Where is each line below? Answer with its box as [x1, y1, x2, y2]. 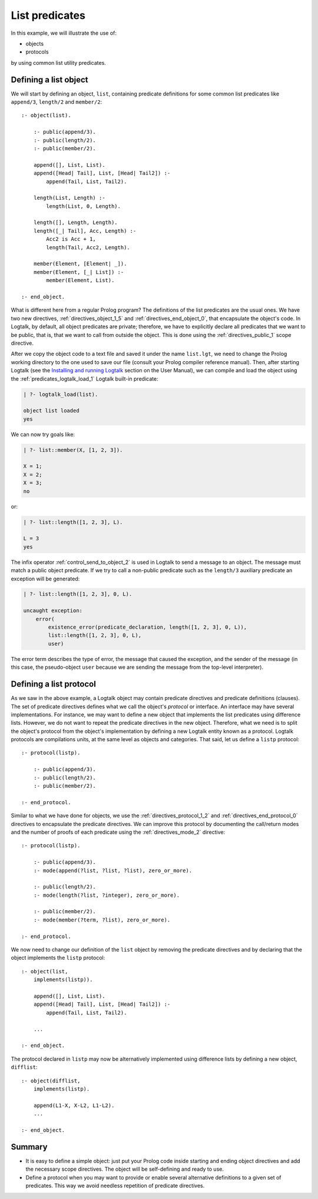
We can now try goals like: [11, 431, 75, 438]
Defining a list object [11, 74, 88, 85]
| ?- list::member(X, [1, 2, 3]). [23, 447, 123, 453]
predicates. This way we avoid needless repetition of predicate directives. [25, 1182, 205, 1189]
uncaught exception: [23, 607, 82, 614]
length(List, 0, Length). [46, 203, 121, 209]
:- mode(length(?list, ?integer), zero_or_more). [33, 891, 180, 899]
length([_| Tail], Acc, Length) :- [33, 227, 137, 234]
